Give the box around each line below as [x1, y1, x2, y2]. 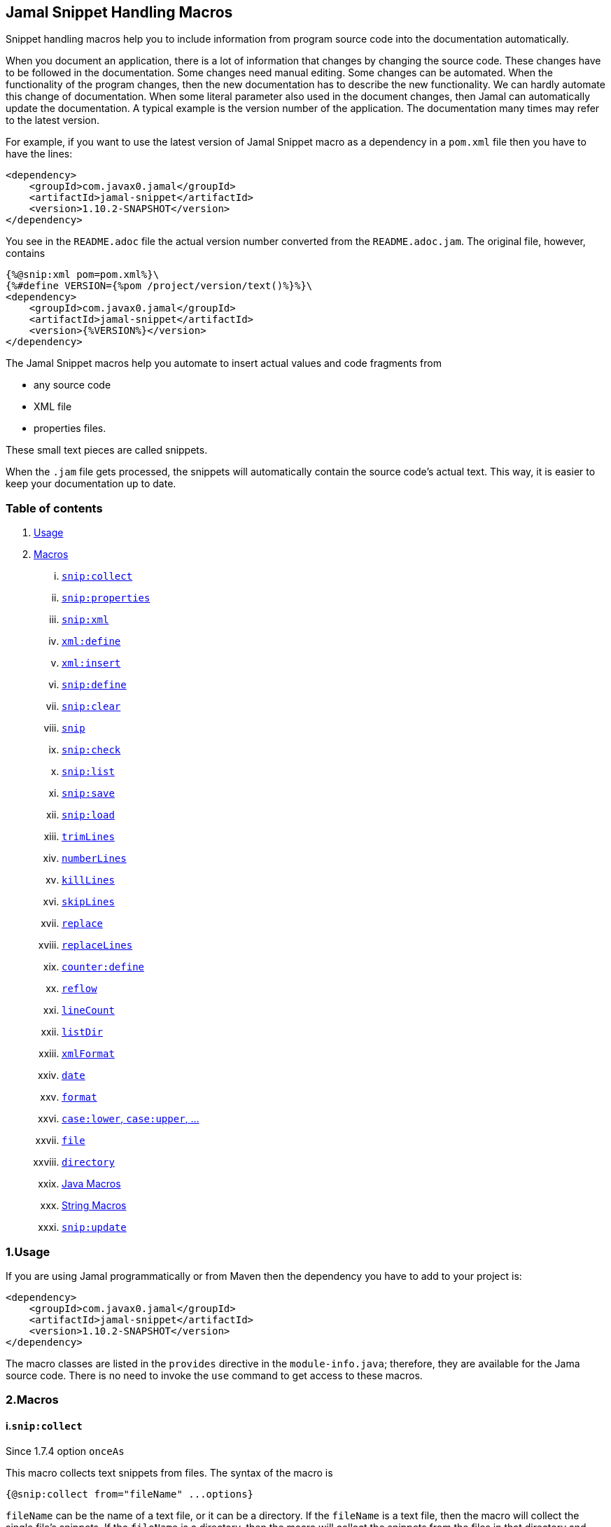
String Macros [62, 1199, 127, 1212]
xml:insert [62, 657, 121, 669]
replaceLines [62, 940, 133, 951]
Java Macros [62, 1178, 121, 1190]
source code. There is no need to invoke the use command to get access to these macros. [6, 1369, 423, 1381]
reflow [62, 983, 97, 995]
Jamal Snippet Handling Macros [6, 4, 233, 21]
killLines [62, 874, 115, 886]
